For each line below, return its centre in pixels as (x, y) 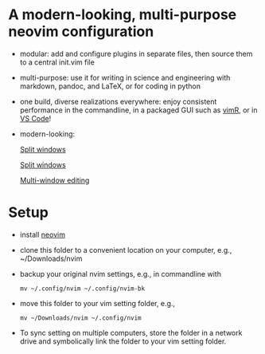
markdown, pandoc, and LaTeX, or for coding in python (110, 86)
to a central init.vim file (57, 62)
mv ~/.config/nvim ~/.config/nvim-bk (82, 289)
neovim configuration (81, 31)
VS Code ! (35, 118)
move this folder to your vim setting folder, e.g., (97, 303)
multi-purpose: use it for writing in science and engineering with (125, 77)
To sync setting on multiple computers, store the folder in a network (131, 332)
